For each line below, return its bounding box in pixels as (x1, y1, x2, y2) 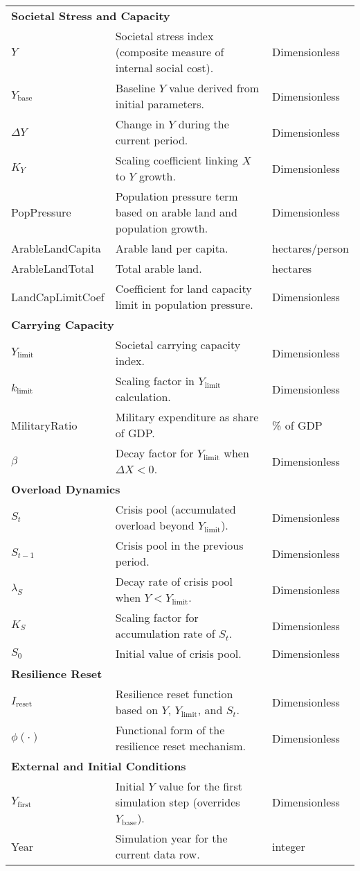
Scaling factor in (115, 373, 195, 389)
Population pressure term (115, 188, 238, 204)
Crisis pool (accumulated (115, 501, 236, 517)
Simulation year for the (115, 830, 228, 846)
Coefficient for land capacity (115, 280, 252, 296)
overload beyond (115, 517, 195, 533)
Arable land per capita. (115, 240, 228, 256)
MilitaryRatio (11, 416, 78, 433)
